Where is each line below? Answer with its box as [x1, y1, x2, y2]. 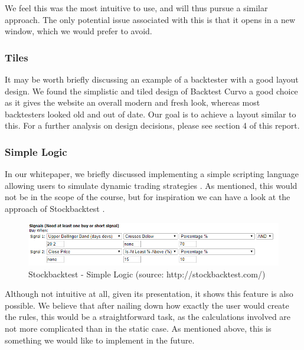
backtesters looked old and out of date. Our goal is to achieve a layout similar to [5, 107, 296, 120]
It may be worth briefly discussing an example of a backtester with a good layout [5, 73, 299, 85]
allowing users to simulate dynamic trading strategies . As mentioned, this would [5, 179, 298, 191]
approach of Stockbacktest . [5, 202, 105, 214]
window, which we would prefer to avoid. [5, 25, 152, 37]
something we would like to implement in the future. [5, 333, 195, 346]
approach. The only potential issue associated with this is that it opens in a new [5, 13, 296, 25]
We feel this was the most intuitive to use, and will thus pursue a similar [5, 2, 268, 14]
